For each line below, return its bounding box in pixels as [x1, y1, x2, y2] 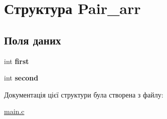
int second [4, 72, 39, 83]
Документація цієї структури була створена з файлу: [4, 89, 163, 99]
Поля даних [4, 32, 61, 47]
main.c [4, 106, 25, 116]
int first [4, 55, 29, 66]
